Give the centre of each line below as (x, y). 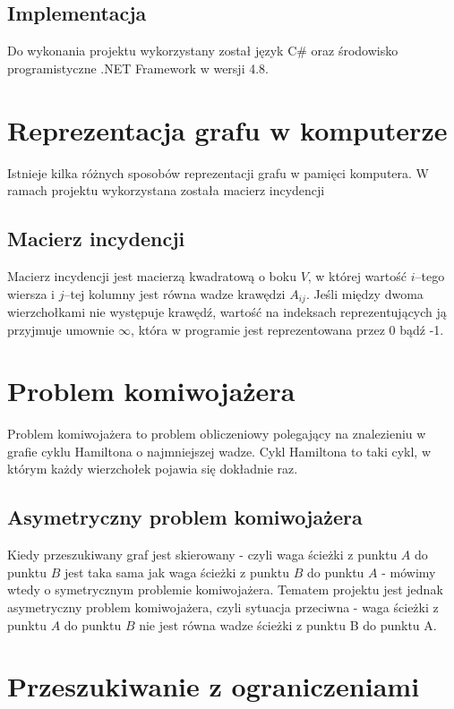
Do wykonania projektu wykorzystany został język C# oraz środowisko (203, 51)
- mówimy (409, 572)
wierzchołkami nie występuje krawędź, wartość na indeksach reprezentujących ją (227, 311)
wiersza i (31, 293)
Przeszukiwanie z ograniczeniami (214, 686)
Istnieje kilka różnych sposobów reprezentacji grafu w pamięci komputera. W (218, 172)
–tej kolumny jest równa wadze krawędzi (175, 293)
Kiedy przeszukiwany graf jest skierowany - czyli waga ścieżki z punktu (202, 555)
